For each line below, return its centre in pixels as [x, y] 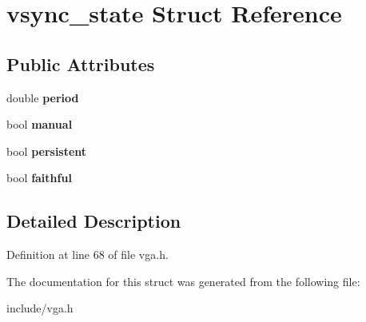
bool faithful [39, 178]
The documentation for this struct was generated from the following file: [183, 281]
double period [43, 97]
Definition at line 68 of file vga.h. [88, 254]
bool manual [40, 124]
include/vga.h [40, 308]
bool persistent [47, 151]
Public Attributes [81, 64]
